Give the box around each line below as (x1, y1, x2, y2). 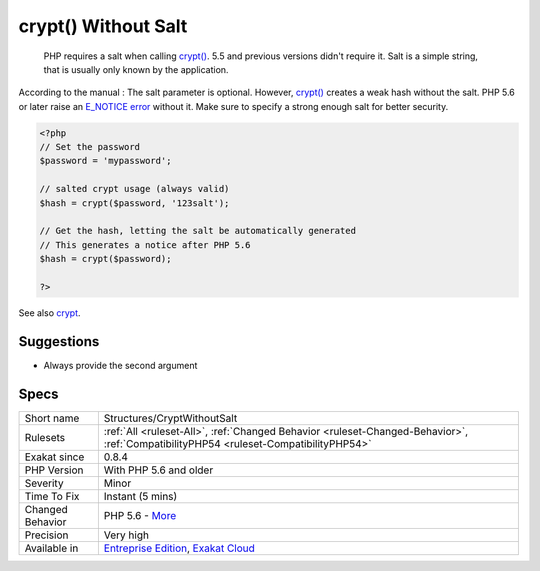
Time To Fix (24, 489, 80, 503)
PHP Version (24, 463, 84, 477)
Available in (24, 541, 79, 555)
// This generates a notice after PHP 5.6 (39, 239, 251, 250)
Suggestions (18, 333, 100, 350)
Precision (24, 528, 69, 542)
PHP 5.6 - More (103, 508, 177, 522)
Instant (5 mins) (103, 489, 178, 503)
